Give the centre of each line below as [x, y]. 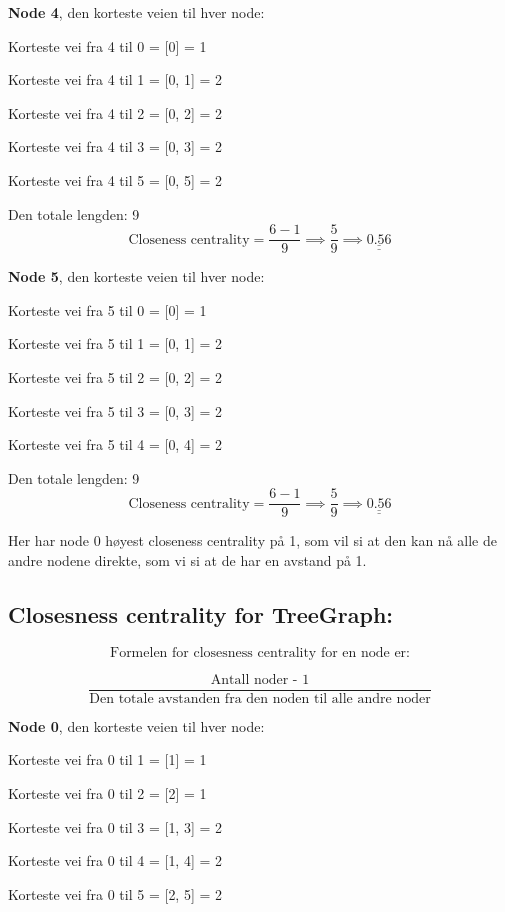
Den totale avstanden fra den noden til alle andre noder [260, 698]
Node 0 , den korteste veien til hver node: [136, 725]
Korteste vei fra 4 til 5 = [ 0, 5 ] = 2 [115, 179]
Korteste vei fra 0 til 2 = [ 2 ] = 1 [107, 793]
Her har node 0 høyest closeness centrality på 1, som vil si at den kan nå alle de [252, 540]
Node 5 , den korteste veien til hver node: [136, 276]
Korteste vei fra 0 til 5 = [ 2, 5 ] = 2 [115, 893]
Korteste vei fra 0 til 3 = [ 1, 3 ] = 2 [115, 826]
